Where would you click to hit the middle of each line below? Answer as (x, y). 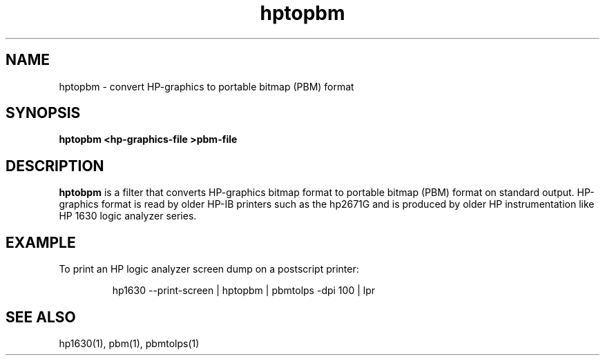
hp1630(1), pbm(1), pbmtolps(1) (129, 343)
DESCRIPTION (55, 166)
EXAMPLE (41, 242)
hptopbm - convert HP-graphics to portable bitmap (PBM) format (207, 86)
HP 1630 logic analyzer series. (128, 216)
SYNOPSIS (43, 113)
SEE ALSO (41, 317)
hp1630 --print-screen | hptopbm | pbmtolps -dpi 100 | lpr (243, 291)
